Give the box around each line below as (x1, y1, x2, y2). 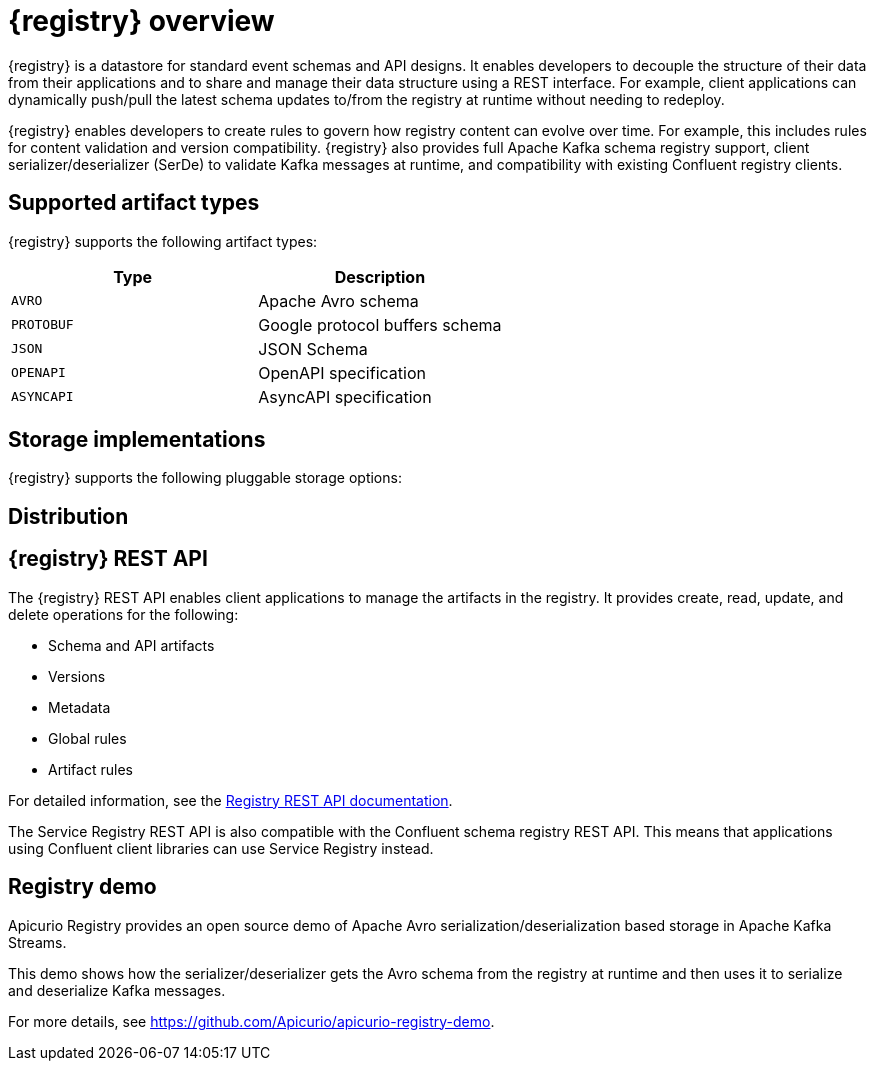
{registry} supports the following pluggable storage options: (8, 469, 402, 487)
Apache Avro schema (258, 290, 419, 311)
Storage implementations (8, 427, 266, 453)
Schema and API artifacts (48, 636, 215, 654)
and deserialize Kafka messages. (8, 981, 226, 999)
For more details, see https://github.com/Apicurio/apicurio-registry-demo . (8, 1012, 495, 1030)
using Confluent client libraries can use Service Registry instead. (8, 839, 434, 857)
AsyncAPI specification (258, 386, 432, 407)
